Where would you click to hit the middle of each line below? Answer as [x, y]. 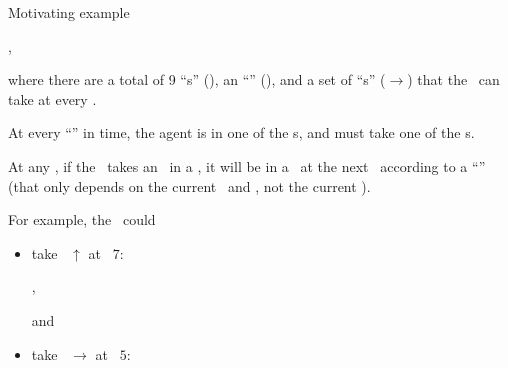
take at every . [52, 98]
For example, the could [82, 219]
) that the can [453, 79]
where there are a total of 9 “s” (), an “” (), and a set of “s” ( [197, 79]
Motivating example [69, 12]
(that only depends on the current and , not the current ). [189, 185]
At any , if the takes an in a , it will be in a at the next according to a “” [247, 165]
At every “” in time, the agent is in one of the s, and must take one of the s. [241, 132]
